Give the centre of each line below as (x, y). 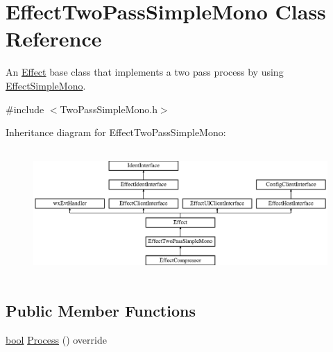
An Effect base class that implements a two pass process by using (145, 72)
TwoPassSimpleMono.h (109, 109)
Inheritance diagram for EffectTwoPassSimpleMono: (116, 132)
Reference (54, 39)
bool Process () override (56, 340)
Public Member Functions (101, 311)
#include (25, 109)
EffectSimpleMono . (46, 85)
